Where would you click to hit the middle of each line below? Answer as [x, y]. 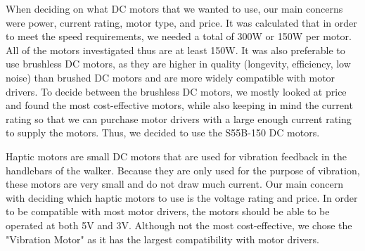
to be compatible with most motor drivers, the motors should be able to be [168, 211]
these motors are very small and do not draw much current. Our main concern [175, 184]
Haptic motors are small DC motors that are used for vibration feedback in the [176, 156]
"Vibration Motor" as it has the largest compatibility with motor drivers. [162, 239]
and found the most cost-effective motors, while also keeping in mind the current [179, 105]
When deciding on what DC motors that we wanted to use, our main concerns [174, 8]
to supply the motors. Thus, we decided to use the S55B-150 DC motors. [163, 133]
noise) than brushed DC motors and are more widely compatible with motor [171, 77]
